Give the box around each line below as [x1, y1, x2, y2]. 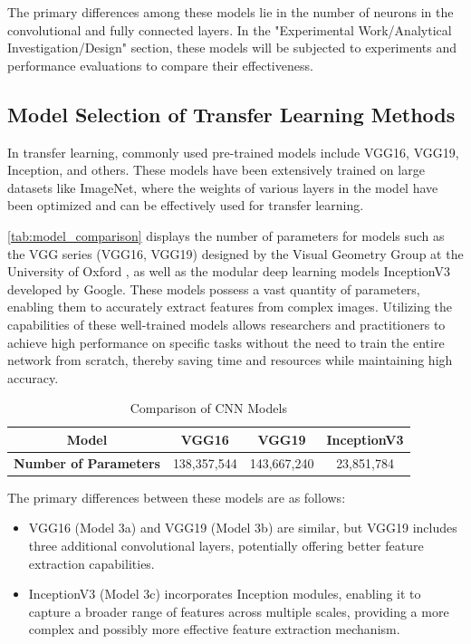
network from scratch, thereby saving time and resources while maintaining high [7, 351, 453, 370]
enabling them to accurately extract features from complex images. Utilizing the [7, 297, 453, 316]
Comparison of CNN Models [130, 399, 287, 418]
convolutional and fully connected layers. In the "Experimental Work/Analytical [7, 20, 452, 39]
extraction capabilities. [28, 553, 155, 572]
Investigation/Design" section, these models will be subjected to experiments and [7, 38, 457, 57]
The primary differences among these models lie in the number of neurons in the [7, 3, 454, 21]
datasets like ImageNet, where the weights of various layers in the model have [7, 178, 438, 197]
